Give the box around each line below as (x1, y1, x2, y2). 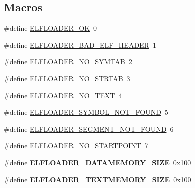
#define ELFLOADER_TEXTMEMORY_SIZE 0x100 (4, 174, 191, 184)
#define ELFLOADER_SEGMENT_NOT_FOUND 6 (4, 123, 174, 134)
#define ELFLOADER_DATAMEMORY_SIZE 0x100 (4, 157, 191, 167)
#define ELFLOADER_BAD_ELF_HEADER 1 (4, 39, 156, 50)
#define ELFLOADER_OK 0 (4, 23, 97, 33)
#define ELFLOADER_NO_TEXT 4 (4, 90, 122, 100)
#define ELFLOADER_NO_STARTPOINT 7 (4, 140, 148, 151)
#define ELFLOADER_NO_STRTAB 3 (4, 73, 130, 83)
